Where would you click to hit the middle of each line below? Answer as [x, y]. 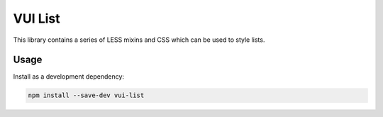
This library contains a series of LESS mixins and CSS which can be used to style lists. [139, 40]
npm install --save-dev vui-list [86, 95]
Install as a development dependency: [68, 77]
